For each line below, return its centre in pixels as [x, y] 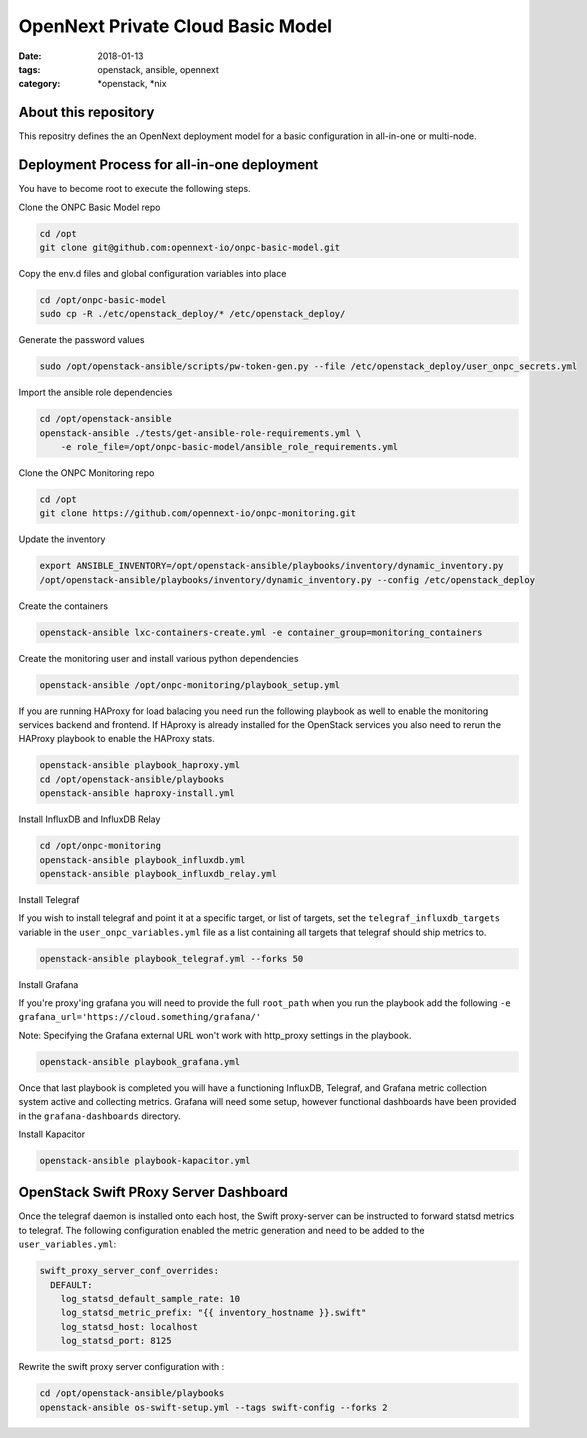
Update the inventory [62, 539]
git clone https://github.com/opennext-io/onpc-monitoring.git [198, 513]
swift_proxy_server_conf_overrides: [129, 1271]
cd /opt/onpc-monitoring [100, 846]
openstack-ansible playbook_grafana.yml [139, 1061]
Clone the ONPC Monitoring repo [86, 472]
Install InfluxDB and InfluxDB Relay [89, 819]
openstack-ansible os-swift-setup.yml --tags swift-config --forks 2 [213, 1407]
